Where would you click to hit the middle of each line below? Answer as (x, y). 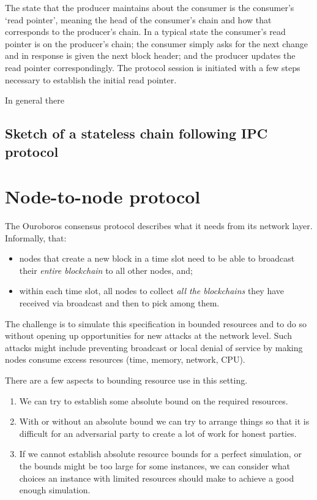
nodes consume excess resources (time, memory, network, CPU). (125, 359)
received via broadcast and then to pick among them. (119, 303)
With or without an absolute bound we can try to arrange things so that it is (164, 421)
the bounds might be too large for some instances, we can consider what (155, 465)
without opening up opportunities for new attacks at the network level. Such (148, 335)
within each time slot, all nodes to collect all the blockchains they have (152, 291)
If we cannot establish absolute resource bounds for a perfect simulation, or (160, 454)
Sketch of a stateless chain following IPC (136, 133)
